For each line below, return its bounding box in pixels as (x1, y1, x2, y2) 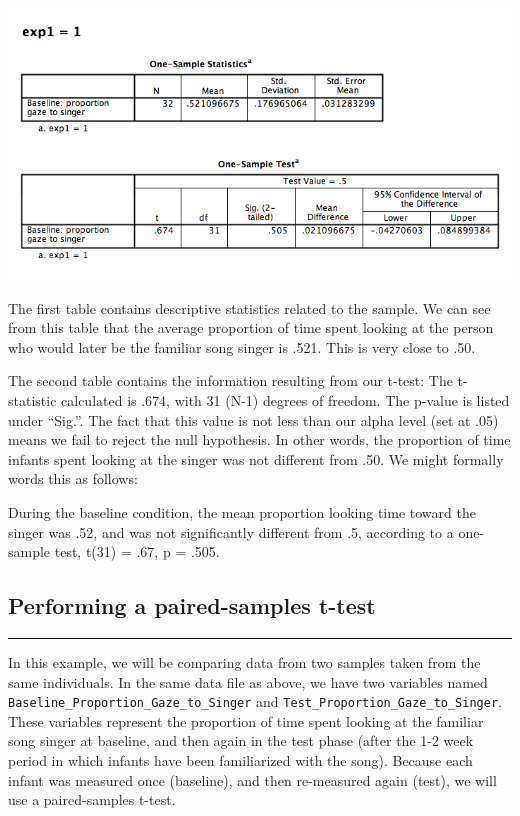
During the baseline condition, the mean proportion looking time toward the (8, 502, 476, 523)
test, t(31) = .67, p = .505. (54, 541, 220, 562)
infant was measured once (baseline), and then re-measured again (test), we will (8, 769, 497, 790)
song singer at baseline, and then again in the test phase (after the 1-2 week (8, 730, 474, 751)
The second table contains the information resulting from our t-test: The (8, 370, 453, 391)
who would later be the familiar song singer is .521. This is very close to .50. (8, 336, 476, 357)
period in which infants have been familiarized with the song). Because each (8, 750, 473, 771)
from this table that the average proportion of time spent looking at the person (8, 317, 494, 338)
